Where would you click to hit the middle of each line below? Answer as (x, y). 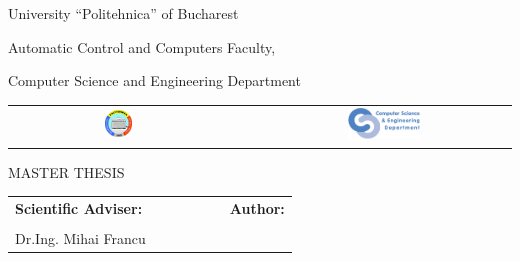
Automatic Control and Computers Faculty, (142, 46)
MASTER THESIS (66, 171)
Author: (257, 207)
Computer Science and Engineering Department (154, 80)
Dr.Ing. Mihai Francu (80, 237)
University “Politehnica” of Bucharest (123, 13)
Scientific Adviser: (79, 207)
